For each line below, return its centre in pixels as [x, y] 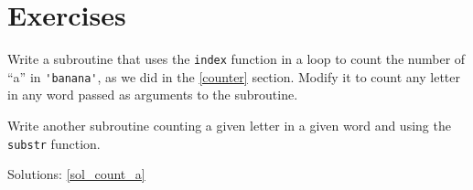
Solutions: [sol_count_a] [76, 174]
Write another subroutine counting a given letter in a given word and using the [229, 126]
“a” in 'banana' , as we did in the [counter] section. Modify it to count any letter [234, 76]
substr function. [54, 143]
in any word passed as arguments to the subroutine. [153, 95]
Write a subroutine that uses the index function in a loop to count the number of [236, 59]
